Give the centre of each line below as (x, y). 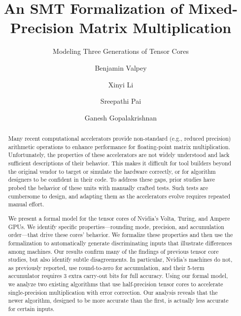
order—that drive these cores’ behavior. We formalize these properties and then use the (120, 235)
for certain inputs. (31, 309)
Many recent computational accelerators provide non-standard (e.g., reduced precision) (120, 138)
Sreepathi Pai (121, 101)
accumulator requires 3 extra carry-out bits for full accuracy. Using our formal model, (118, 276)
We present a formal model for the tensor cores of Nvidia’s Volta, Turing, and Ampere (119, 218)
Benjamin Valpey (121, 67)
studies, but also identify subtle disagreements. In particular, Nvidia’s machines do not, (120, 259)
